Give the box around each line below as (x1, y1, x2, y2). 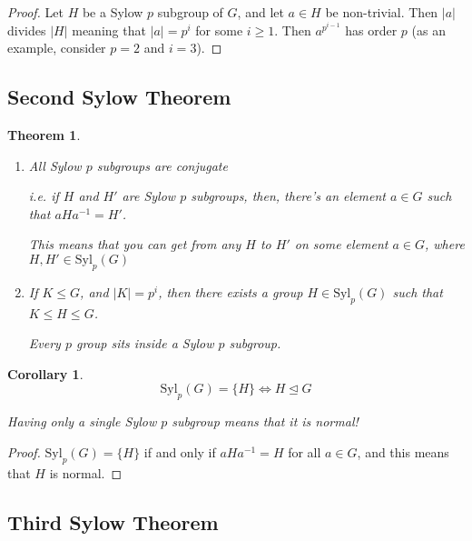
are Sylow (122, 186, 176, 205)
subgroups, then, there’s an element (191, 186, 386, 205)
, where (425, 235, 465, 254)
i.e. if (28, 186, 59, 205)
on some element (294, 235, 388, 254)
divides (7, 20, 46, 39)
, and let (237, 3, 284, 21)
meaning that (72, 20, 146, 39)
